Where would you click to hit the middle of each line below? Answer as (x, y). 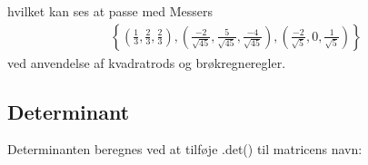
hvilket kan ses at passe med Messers (110, 11)
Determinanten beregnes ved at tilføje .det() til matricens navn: (185, 149)
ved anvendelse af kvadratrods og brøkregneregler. (147, 62)
